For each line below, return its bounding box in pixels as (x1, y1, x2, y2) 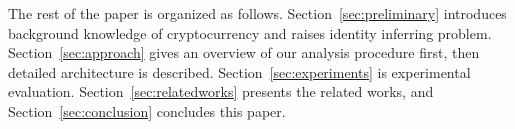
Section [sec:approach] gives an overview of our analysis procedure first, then (8, 42, 480, 63)
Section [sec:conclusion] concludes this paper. (8, 100, 286, 121)
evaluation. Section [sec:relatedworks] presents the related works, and (8, 81, 434, 102)
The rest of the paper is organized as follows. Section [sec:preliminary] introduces (8, 3, 507, 23)
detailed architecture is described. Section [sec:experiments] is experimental (8, 61, 471, 82)
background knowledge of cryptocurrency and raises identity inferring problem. (8, 22, 492, 43)
